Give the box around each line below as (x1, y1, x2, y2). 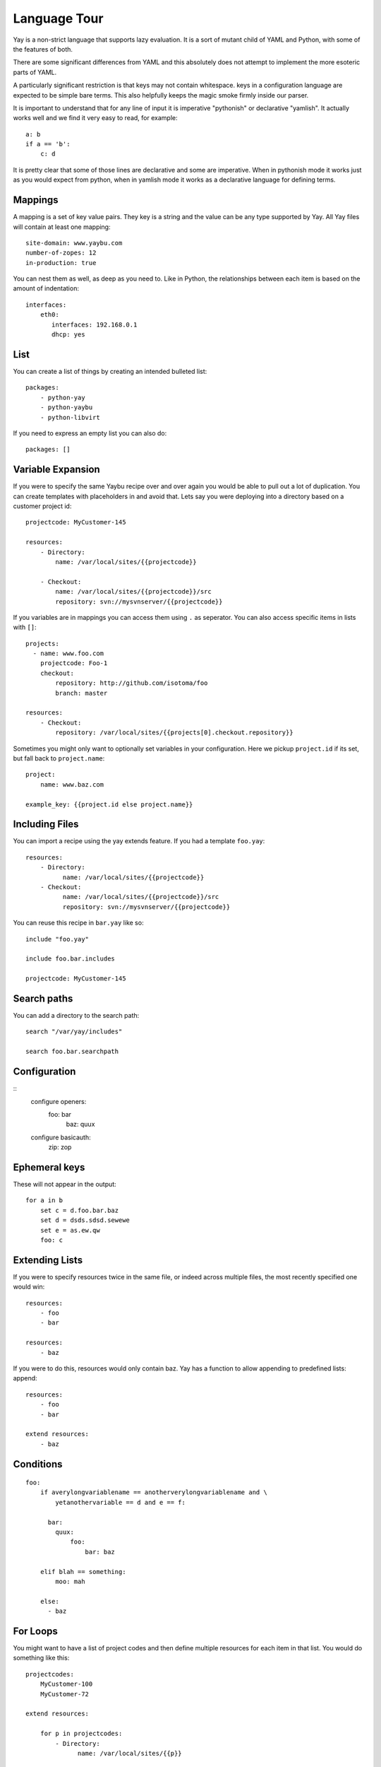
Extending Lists (13, 1254, 83, 1266)
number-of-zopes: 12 (25, 249, 97, 257)
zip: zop (48, 1143, 72, 1151)
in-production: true (25, 259, 97, 266)
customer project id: (13, 502, 72, 510)
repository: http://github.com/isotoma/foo (55, 679, 208, 687)
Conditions (13, 1458, 63, 1470)
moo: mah (55, 1578, 85, 1585)
